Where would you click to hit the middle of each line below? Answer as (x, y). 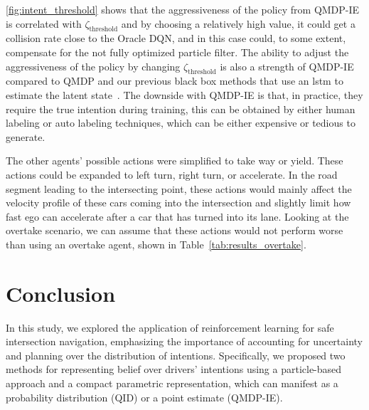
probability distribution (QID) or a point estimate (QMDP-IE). (144, 397)
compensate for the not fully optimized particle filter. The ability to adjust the (177, 52)
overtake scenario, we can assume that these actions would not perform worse (175, 230)
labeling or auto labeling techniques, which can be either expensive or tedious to (181, 123)
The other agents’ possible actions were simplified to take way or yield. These (175, 161)
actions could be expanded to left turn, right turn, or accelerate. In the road (172, 174)
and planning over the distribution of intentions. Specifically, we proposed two (176, 355)
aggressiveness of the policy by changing (93, 66)
